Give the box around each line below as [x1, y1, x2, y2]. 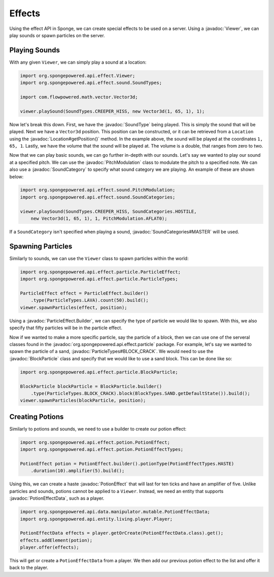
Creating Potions [9, 412, 64, 421]
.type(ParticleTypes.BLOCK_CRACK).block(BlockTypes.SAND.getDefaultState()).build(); [30, 390, 251, 396]
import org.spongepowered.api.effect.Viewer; [20, 73, 135, 78]
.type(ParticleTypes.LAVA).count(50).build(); [30, 298, 149, 303]
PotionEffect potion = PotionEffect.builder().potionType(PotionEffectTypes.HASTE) [20, 461, 234, 467]
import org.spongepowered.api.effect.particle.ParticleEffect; [20, 269, 181, 275]
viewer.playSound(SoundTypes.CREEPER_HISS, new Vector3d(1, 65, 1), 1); [20, 108, 205, 114]
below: [9, 174, 24, 180]
